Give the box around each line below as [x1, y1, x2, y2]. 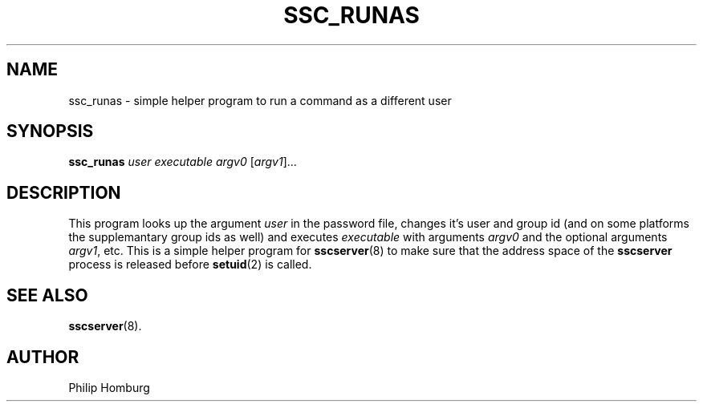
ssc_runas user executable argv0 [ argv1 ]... [68, 155, 297, 169]
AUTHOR [6, 346, 79, 367]
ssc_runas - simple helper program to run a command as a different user [68, 93, 452, 107]
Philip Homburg [68, 380, 150, 394]
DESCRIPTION [6, 182, 121, 203]
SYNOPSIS [6, 121, 94, 142]
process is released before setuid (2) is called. [68, 257, 312, 272]
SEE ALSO [6, 285, 88, 305]
